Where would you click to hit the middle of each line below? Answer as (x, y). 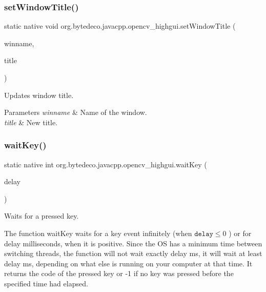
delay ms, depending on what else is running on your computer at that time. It (128, 263)
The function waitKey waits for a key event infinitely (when (98, 233)
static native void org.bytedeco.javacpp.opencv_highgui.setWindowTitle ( (120, 26)
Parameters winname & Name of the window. (76, 112)
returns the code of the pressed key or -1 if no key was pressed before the (119, 273)
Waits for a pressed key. (42, 216)
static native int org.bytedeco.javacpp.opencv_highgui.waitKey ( (106, 164)
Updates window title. (39, 95)
